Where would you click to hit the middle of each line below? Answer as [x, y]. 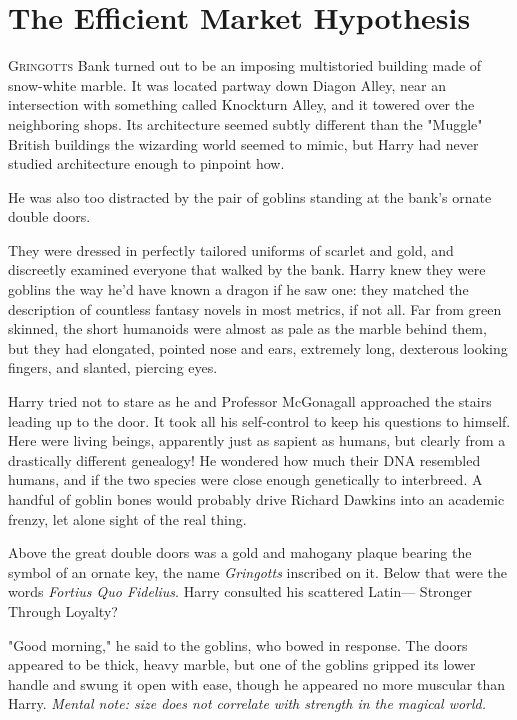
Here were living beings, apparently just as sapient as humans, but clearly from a [257, 440]
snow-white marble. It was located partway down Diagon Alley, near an [227, 84]
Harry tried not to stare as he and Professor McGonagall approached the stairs [250, 401]
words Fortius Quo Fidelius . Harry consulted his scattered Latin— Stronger [240, 591]
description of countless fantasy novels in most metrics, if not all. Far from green [255, 308]
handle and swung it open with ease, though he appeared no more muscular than [256, 683]
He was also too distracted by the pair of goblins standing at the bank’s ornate [250, 196]
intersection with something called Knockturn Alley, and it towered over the [241, 104]
